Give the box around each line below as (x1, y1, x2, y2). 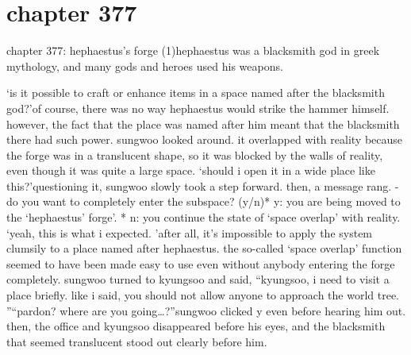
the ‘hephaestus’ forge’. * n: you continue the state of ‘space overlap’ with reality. (6, 209, 401, 226)
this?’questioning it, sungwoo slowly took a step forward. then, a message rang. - (6, 177, 399, 194)
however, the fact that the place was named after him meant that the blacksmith (6, 115, 400, 132)
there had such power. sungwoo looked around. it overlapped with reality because (6, 131, 402, 148)
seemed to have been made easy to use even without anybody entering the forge (6, 255, 395, 272)
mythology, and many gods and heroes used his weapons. (6, 57, 283, 74)
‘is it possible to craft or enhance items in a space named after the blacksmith (6, 84, 385, 101)
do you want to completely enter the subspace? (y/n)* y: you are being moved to (6, 193, 401, 210)
